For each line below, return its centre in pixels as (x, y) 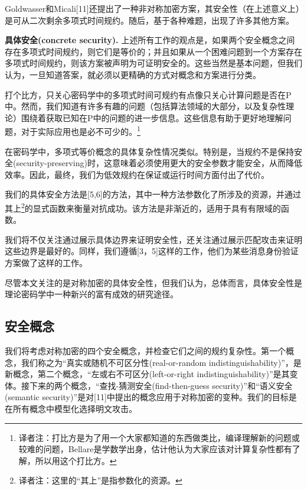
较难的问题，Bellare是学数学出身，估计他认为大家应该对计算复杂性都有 (155, 449)
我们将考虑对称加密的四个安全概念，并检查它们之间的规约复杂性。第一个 (145, 350)
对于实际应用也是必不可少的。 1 (81, 130)
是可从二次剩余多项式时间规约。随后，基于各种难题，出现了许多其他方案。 (149, 20)
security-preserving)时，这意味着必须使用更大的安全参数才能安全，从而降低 (159, 163)
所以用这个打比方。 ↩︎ (76, 460)
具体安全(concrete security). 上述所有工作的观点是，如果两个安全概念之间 (150, 40)
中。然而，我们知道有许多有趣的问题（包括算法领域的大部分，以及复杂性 (145, 106)
